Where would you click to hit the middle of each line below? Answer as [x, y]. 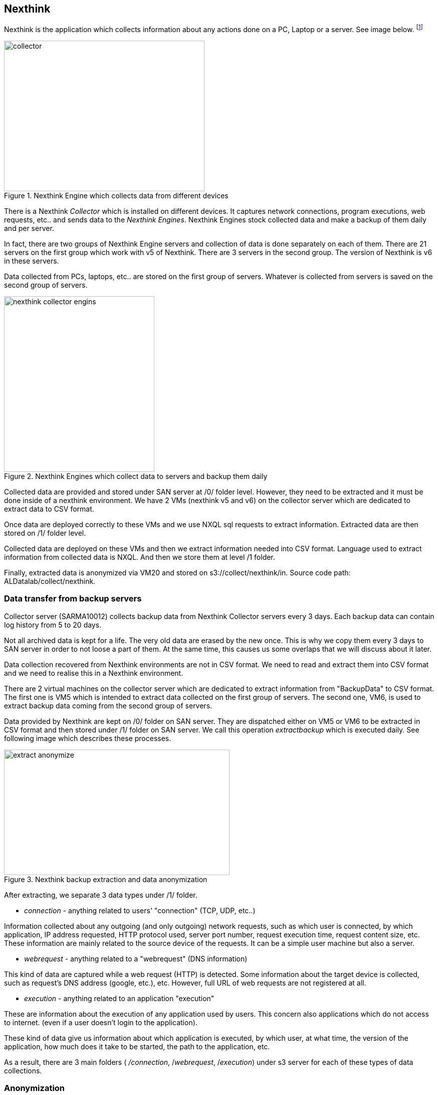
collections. [23, 1070]
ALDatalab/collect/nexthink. [50, 581]
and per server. [29, 228]
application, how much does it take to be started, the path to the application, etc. [137, 1046]
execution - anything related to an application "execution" [119, 998]
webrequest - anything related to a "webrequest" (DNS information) [136, 958]
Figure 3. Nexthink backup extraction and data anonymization [106, 879]
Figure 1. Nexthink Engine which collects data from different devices [116, 196]
